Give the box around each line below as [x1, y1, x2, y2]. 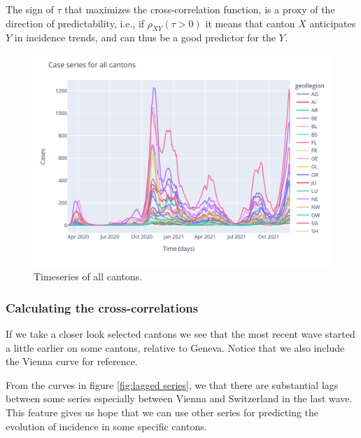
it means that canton [205, 15, 295, 30]
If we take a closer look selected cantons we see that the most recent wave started [6, 327, 355, 341]
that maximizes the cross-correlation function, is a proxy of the [64, 2, 335, 16]
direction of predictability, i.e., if [6, 15, 145, 30]
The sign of [6, 2, 54, 16]
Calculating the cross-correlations [6, 299, 199, 316]
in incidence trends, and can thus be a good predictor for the [14, 30, 276, 45]
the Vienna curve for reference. [6, 354, 138, 369]
